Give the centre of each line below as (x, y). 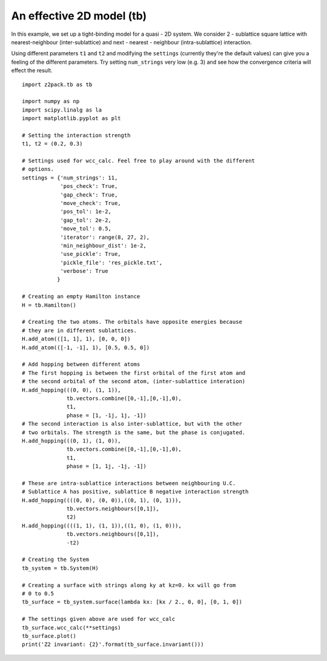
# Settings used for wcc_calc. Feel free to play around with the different (139, 161)
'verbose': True (84, 271)
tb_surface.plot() (49, 636)
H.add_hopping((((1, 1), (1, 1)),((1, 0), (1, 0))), (102, 525)
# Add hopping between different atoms (81, 364)
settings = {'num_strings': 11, (70, 178)
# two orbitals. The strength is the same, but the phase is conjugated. (134, 432)
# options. (38, 169)
